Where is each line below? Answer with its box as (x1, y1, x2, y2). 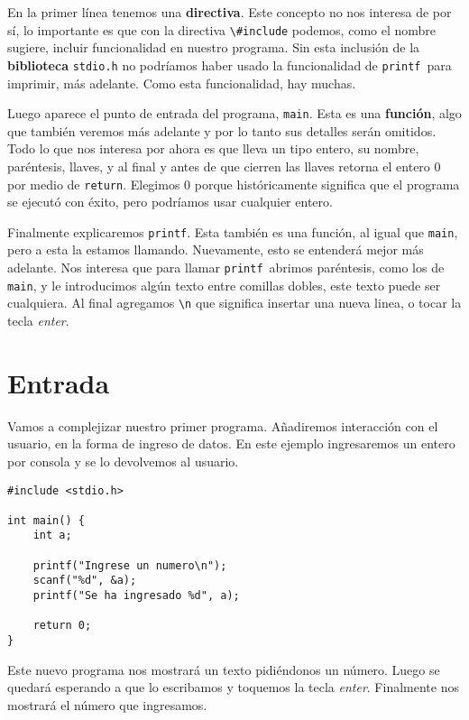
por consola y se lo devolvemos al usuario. (7, 451, 239, 470)
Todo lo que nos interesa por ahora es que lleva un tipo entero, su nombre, (7, 139, 419, 158)
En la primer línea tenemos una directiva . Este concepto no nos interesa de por (7, 3, 452, 21)
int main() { (7, 513, 85, 527)
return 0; (32, 619, 92, 632)
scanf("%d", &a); (32, 574, 137, 587)
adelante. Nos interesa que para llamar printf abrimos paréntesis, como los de (7, 258, 445, 277)
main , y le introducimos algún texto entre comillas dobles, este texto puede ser (7, 275, 441, 294)
